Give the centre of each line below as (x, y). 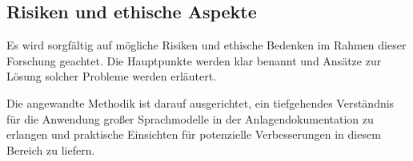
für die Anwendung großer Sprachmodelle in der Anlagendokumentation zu (190, 118)
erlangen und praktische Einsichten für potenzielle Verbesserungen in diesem (194, 134)
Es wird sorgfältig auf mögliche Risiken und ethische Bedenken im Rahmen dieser (206, 45)
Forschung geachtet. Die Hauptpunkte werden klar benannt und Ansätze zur (194, 60)
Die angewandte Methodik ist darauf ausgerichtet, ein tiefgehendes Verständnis (200, 102)
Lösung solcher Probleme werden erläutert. (112, 76)
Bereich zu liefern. (51, 149)
